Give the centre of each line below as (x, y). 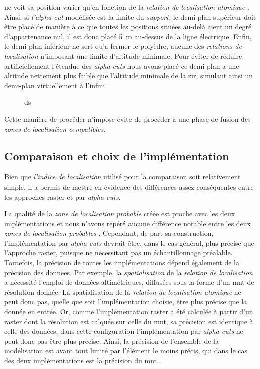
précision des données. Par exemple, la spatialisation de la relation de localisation (128, 272)
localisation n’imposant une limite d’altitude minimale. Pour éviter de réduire (123, 55)
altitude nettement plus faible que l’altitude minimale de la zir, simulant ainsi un (129, 75)
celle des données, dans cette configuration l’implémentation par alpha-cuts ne (124, 331)
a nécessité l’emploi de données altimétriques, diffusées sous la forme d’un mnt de (129, 282)
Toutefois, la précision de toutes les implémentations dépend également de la (122, 262)
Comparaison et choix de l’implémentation (117, 156)
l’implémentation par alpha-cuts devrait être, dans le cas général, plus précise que (129, 242)
